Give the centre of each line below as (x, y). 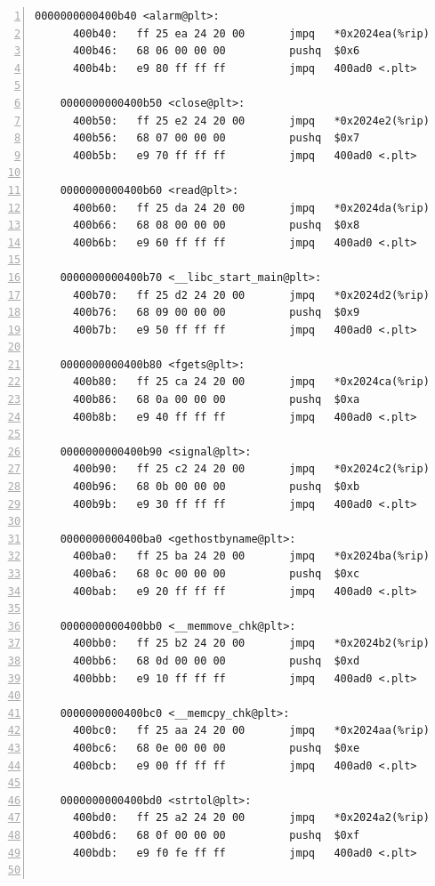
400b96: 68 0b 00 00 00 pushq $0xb (216, 487)
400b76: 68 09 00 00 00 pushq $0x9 (216, 313)
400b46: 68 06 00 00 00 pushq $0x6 (216, 51)
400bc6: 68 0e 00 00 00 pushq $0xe (216, 748)
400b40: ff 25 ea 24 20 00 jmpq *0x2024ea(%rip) (251, 33)
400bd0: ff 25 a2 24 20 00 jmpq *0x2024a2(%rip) (251, 818)
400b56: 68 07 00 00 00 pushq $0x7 (216, 138)
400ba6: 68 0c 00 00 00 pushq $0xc (216, 574)
